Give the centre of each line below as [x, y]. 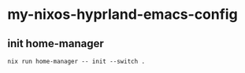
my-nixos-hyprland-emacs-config [122, 15]
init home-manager [56, 44]
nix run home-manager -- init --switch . [76, 61]
